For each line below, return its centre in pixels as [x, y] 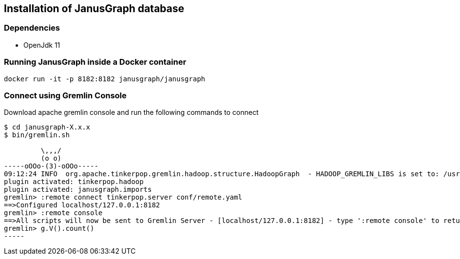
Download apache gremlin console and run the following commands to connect [131, 112]
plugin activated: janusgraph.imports [78, 190]
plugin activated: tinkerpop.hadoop [74, 182]
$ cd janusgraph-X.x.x [47, 127]
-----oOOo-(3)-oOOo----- [51, 166]
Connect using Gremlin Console [65, 95]
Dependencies [32, 28]
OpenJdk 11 [42, 45]
